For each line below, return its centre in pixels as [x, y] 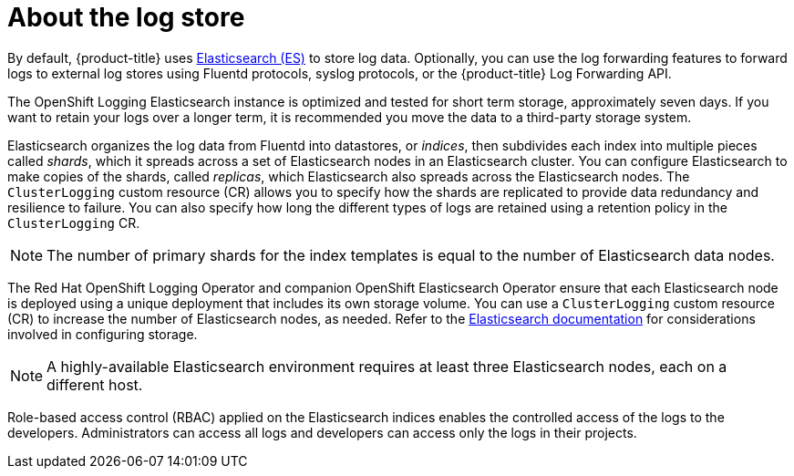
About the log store [126, 17]
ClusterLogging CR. [74, 222]
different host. [95, 384]
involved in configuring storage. [103, 334]
